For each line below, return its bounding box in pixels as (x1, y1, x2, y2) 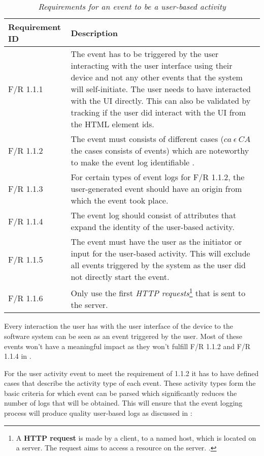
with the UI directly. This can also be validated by (71, 95, 251, 106)
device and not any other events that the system (71, 71, 243, 83)
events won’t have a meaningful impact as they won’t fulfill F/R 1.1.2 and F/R (4, 340, 251, 351)
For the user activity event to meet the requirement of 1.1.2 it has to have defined (4, 367, 259, 378)
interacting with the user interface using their (71, 60, 233, 71)
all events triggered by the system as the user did (71, 259, 246, 271)
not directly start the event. (71, 271, 170, 282)
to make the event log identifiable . (71, 156, 194, 168)
